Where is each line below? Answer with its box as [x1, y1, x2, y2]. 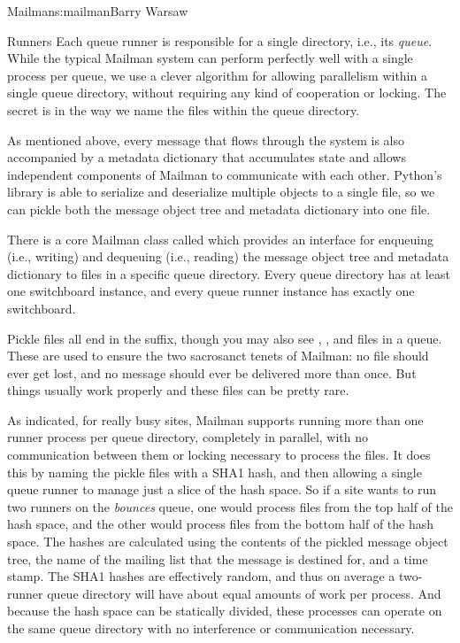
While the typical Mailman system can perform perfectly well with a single [7, 49, 413, 67]
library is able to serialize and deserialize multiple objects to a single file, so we [7, 182, 435, 201]
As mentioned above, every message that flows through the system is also [7, 130, 405, 149]
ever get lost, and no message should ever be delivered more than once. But [7, 363, 417, 382]
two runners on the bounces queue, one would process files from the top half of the [7, 497, 453, 515]
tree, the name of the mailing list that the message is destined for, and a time [7, 549, 428, 568]
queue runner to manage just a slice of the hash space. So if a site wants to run [7, 480, 437, 499]
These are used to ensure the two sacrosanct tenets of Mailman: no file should [7, 346, 429, 365]
